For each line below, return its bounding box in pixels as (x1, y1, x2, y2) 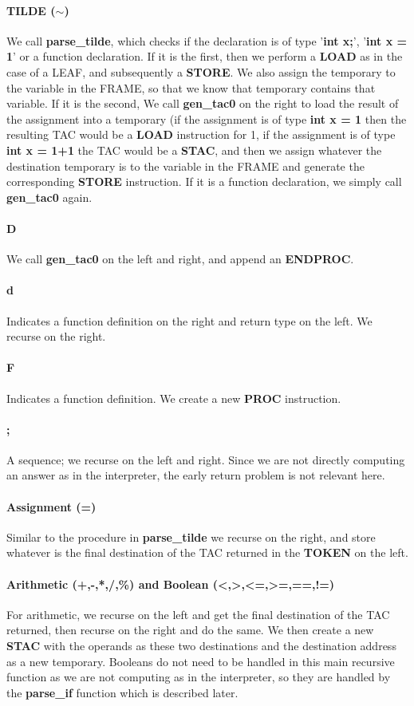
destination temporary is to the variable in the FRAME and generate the (6, 157, 365, 174)
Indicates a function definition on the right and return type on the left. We (6, 312, 373, 329)
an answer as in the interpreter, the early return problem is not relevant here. (6, 467, 385, 483)
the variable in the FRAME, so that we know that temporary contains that (6, 79, 376, 96)
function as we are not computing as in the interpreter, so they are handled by (6, 669, 391, 685)
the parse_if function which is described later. (6, 684, 239, 700)
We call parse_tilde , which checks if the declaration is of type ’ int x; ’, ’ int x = (6, 32, 408, 49)
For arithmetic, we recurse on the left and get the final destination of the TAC (6, 605, 390, 622)
